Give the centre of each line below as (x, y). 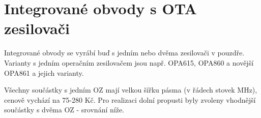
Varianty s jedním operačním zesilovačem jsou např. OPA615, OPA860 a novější (129, 62)
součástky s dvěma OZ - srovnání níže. (64, 110)
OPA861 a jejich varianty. (44, 72)
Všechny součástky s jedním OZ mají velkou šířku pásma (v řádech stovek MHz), (131, 90)
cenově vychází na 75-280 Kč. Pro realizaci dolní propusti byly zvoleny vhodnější (130, 99)
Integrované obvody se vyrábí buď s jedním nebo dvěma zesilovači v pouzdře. (124, 53)
